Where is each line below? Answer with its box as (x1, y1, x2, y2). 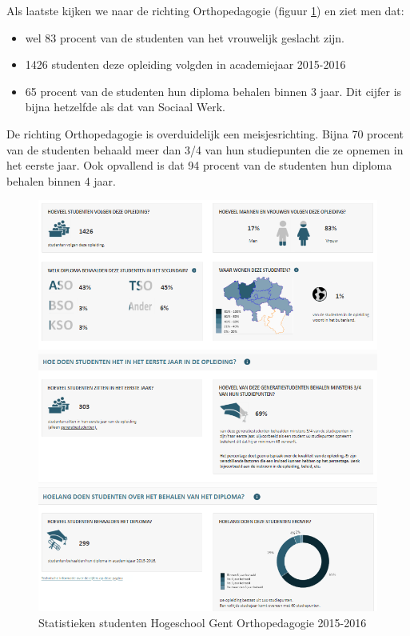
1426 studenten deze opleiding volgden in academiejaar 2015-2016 (25, 56, 346, 73)
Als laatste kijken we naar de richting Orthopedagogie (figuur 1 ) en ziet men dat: (6, 2, 404, 18)
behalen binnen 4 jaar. (6, 172, 116, 189)
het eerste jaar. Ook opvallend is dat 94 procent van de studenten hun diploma (6, 157, 392, 174)
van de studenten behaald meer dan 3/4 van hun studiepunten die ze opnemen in (6, 141, 404, 158)
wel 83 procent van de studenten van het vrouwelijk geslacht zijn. (25, 29, 345, 46)
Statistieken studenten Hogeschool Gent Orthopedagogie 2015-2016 (38, 614, 367, 630)
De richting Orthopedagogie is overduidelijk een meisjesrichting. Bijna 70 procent (6, 125, 404, 142)
